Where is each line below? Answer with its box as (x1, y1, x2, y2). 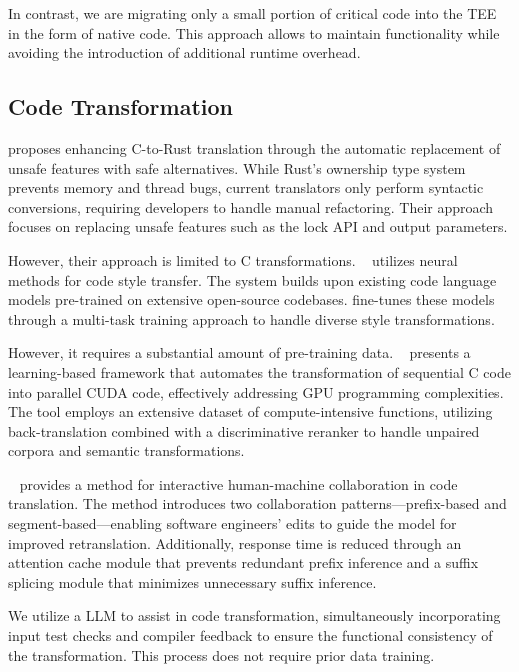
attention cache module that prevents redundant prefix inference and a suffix (8, 552, 479, 573)
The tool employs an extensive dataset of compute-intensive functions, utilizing (8, 401, 493, 422)
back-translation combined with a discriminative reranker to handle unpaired (8, 420, 480, 441)
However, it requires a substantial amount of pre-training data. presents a (8, 342, 471, 363)
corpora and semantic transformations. (8, 440, 245, 461)
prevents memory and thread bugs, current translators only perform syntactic (8, 177, 484, 198)
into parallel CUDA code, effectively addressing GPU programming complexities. (8, 381, 504, 402)
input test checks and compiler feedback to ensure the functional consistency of (8, 625, 493, 646)
